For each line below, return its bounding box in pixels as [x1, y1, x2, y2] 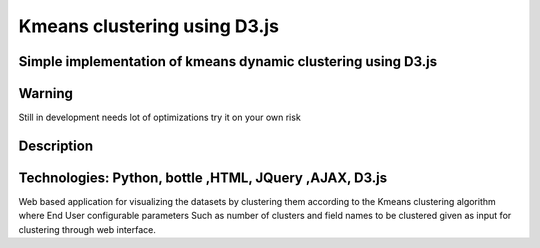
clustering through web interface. [18, 223, 157, 235]
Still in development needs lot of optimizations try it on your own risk [18, 111, 302, 124]
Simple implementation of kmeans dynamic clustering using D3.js [18, 53, 438, 70]
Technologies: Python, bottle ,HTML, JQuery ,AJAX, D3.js [18, 169, 388, 186]
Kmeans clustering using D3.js [18, 15, 280, 37]
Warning [18, 85, 74, 102]
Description [18, 137, 94, 154]
